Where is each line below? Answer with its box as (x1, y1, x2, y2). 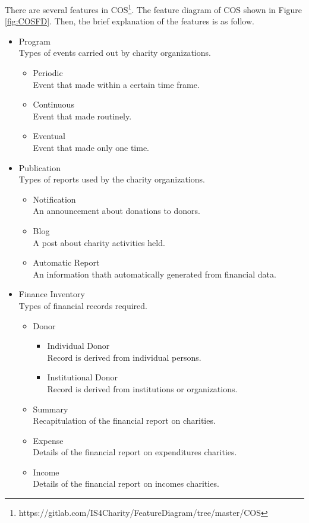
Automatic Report (33, 256, 100, 269)
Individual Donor (47, 339, 110, 352)
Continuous (33, 98, 74, 111)
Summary (33, 402, 68, 415)
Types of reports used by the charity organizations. (18, 173, 205, 185)
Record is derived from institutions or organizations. (47, 382, 238, 395)
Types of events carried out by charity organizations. (18, 46, 211, 59)
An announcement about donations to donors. (33, 204, 200, 217)
